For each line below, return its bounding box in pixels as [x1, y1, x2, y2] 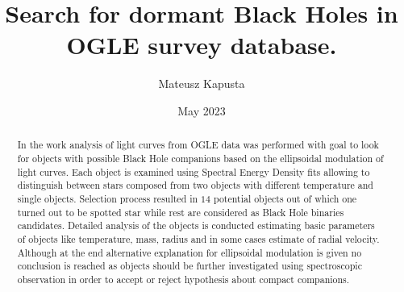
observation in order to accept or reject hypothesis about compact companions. [17, 272, 350, 286]
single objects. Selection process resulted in [17, 191, 198, 205]
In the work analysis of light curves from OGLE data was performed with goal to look [17, 138, 379, 152]
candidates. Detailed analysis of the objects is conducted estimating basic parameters [17, 219, 375, 232]
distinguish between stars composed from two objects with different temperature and [17, 178, 373, 192]
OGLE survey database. [66, 28, 337, 61]
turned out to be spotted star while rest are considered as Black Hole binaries [17, 205, 344, 219]
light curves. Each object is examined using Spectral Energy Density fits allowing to [17, 165, 370, 178]
